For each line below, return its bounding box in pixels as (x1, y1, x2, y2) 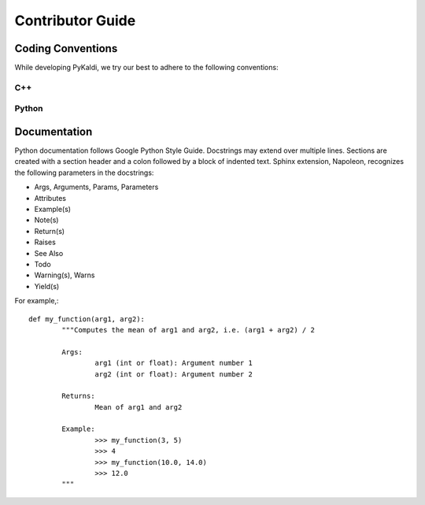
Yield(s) (34, 281, 60, 291)
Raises (34, 237, 57, 247)
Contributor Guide (14, 12, 136, 29)
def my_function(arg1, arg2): (28, 314, 146, 323)
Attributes (34, 193, 67, 202)
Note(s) (34, 215, 59, 225)
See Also (34, 248, 64, 258)
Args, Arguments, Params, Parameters (34, 182, 159, 192)
